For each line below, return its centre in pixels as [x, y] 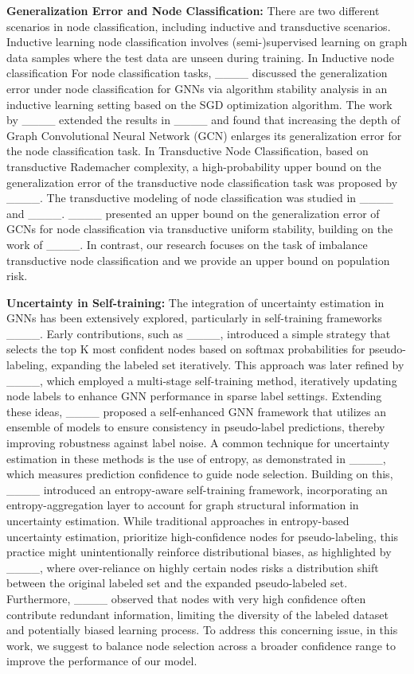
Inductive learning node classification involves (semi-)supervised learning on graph [207, 42]
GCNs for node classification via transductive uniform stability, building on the [200, 229]
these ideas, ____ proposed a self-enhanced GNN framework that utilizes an [196, 411]
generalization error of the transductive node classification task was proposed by [202, 182]
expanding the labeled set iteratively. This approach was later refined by [228, 365]
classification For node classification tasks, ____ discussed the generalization [197, 73]
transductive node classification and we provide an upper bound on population [198, 260]
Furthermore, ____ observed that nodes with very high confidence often [186, 598]
